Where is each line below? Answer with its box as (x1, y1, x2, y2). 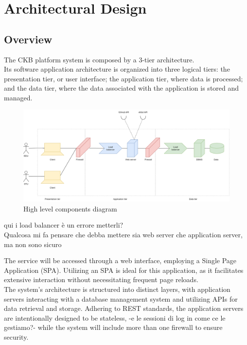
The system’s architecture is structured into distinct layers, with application (4, 284, 230, 294)
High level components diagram (23, 203, 117, 213)
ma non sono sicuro (4, 239, 62, 249)
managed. (4, 92, 33, 102)
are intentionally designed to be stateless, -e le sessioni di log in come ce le (4, 312, 226, 323)
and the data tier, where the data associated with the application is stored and (4, 83, 239, 93)
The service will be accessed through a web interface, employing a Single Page (4, 255, 237, 266)
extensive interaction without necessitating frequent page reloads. (4, 274, 198, 285)
